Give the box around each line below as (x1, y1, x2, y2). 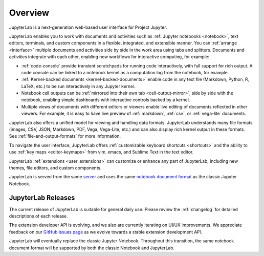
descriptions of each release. (9, 213, 68, 219)
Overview (9, 7, 49, 18)
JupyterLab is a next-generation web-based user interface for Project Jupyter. (9, 24, 167, 30)
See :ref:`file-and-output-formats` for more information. (9, 133, 121, 139)
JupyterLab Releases (9, 193, 75, 202)
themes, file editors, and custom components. (9, 165, 102, 171)
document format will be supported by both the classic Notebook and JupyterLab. (9, 245, 175, 251)
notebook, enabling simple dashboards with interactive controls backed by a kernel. (21, 97, 190, 103)
